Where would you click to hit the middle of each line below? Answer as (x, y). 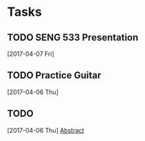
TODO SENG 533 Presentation (73, 37)
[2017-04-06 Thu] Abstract (46, 130)
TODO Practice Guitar (54, 75)
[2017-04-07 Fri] (31, 54)
